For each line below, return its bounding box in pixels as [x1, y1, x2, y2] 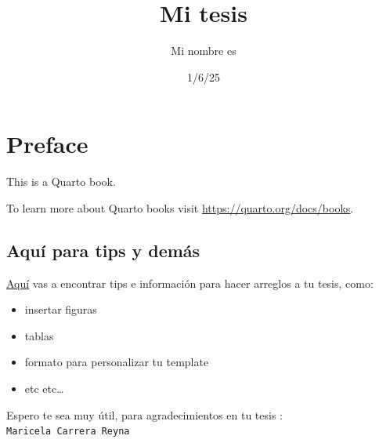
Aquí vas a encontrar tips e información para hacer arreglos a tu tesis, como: [6, 274, 374, 291]
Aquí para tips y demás [6, 238, 200, 262]
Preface [6, 128, 88, 160]
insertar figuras [24, 301, 97, 318]
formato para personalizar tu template [24, 354, 209, 370]
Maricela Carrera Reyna [6, 426, 130, 438]
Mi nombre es [171, 42, 236, 59]
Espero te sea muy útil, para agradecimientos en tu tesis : [6, 406, 283, 423]
